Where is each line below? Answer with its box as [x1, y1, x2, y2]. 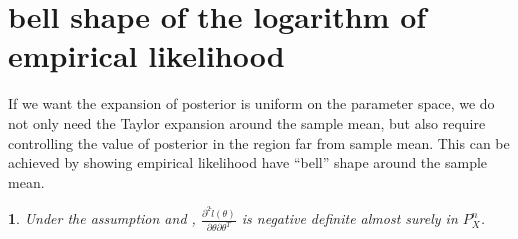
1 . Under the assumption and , [8, 208, 196, 229]
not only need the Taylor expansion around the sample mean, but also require [8, 112, 486, 133]
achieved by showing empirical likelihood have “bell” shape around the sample [8, 152, 488, 173]
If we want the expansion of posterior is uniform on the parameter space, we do [8, 93, 495, 114]
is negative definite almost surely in [241, 208, 458, 229]
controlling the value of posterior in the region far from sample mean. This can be [8, 132, 510, 153]
